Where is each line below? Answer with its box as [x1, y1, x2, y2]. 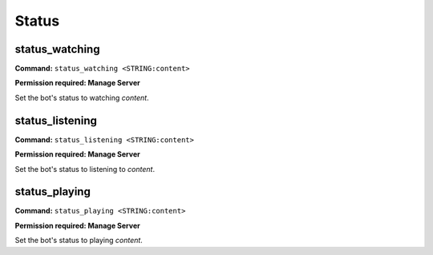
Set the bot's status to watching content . [14, 93, 149, 102]
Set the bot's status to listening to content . [14, 164, 156, 173]
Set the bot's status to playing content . [14, 236, 144, 245]
